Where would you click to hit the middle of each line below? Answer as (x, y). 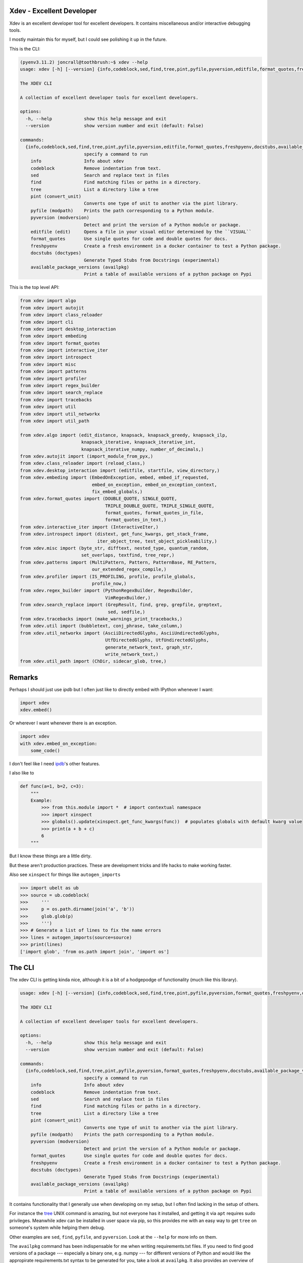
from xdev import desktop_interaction (68, 329)
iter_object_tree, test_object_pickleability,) (157, 541)
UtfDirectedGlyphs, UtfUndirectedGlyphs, (157, 640)
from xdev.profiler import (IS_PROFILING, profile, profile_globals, (108, 576)
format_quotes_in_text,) (136, 520)
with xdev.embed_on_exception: (59, 743)
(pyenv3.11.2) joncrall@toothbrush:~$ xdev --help (84, 62)
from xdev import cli (47, 322)
